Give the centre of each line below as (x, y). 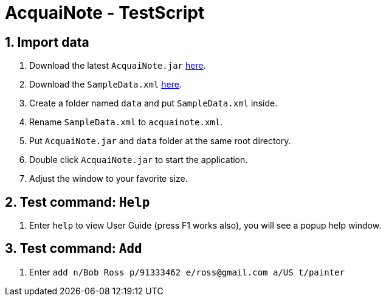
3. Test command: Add (74, 249)
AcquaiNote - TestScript (105, 13)
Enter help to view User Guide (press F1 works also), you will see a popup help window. (205, 226)
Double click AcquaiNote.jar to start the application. (139, 160)
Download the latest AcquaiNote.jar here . (118, 66)
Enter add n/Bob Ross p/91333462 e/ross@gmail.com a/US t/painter (187, 272)
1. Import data (47, 42)
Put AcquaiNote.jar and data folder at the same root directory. (160, 141)
